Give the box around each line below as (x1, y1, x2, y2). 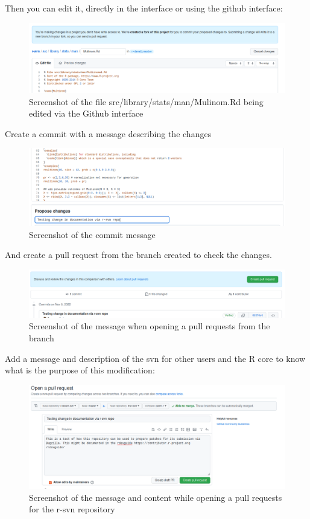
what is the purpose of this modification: (5, 364, 155, 376)
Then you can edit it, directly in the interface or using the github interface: (5, 2, 283, 14)
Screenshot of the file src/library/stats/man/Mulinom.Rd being (29, 95, 264, 108)
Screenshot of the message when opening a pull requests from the (29, 320, 270, 332)
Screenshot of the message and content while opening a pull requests (29, 491, 282, 503)
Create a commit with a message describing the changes (5, 127, 212, 140)
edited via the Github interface (29, 107, 144, 120)
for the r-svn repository (29, 503, 115, 515)
